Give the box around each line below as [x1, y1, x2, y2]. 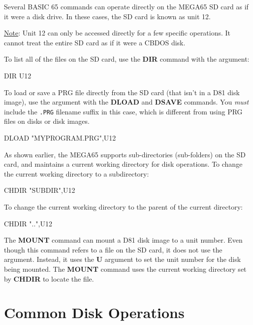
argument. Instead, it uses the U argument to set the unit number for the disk [4, 254, 241, 264]
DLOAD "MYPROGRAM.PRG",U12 [4, 133, 116, 143]
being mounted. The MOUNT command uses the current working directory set [4, 263, 247, 274]
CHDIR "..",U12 [4, 218, 52, 228]
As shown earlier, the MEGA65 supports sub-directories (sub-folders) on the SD [4, 149, 246, 159]
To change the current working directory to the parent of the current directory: [4, 201, 243, 212]
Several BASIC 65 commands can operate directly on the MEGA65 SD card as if [4, 1, 249, 11]
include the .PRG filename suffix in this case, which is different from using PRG [4, 106, 243, 116]
